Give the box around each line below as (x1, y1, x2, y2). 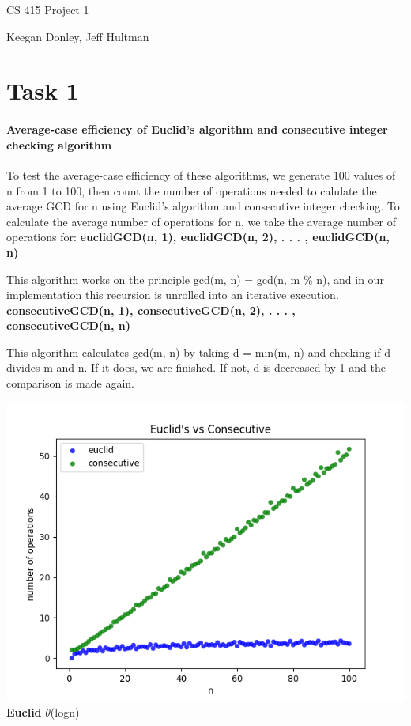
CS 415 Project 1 (6, 2, 89, 17)
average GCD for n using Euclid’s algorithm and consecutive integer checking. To (6, 198, 400, 214)
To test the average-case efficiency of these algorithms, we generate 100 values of (6, 166, 396, 183)
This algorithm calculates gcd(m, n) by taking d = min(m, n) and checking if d (6, 343, 390, 360)
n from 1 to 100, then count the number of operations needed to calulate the (6, 182, 377, 199)
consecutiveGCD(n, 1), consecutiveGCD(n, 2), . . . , (6, 301, 296, 318)
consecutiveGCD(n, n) (6, 317, 131, 334)
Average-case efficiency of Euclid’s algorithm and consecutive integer (6, 121, 388, 138)
